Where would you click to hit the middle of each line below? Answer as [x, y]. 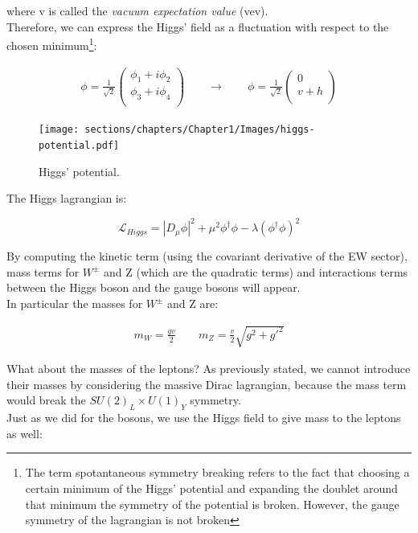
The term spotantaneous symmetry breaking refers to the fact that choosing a [217, 472]
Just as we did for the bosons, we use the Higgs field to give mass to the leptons [204, 418]
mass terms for [43, 271]
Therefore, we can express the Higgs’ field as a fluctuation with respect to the [198, 26]
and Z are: [193, 303]
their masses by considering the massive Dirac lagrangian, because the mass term [207, 384]
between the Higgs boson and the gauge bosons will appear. [154, 287]
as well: [25, 433]
